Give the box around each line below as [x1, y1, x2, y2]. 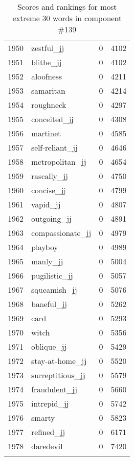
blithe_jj [31, 56, 62, 68]
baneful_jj [31, 298, 67, 309]
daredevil [31, 440, 63, 452]
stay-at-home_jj [31, 355, 87, 366]
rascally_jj [31, 170, 68, 181]
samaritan [31, 85, 66, 96]
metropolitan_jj [31, 156, 87, 167]
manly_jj [31, 256, 63, 267]
